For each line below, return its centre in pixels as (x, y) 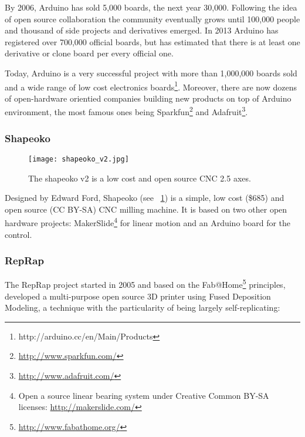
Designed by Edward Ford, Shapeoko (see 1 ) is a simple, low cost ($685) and (145, 198)
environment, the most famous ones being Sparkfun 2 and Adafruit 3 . (126, 111)
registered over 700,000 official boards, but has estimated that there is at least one (152, 41)
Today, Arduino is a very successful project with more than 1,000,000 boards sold (151, 73)
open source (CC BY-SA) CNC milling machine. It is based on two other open (146, 209)
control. (18, 234)
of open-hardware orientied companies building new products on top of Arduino (148, 98)
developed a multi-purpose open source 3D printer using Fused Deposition (138, 296)
